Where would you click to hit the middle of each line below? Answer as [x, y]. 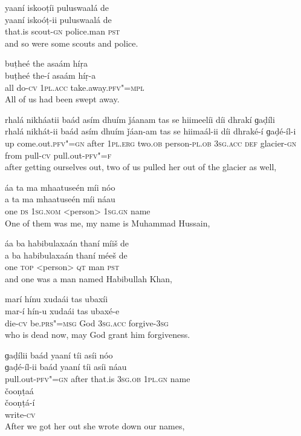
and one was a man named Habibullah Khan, [89, 278]
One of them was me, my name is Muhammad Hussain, [108, 223]
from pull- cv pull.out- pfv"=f [58, 155]
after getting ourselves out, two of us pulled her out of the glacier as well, [141, 167]
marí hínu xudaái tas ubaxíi [57, 299]
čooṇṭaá [19, 390]
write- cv [20, 414]
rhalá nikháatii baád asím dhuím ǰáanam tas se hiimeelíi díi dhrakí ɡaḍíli [140, 119]
